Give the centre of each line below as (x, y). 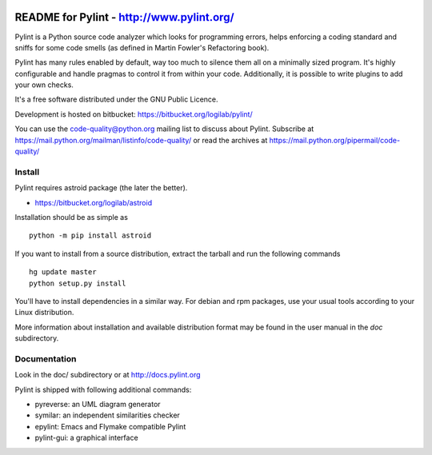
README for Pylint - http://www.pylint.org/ (125, 17)
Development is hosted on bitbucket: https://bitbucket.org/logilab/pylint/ (134, 114)
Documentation (46, 358)
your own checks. (44, 85)
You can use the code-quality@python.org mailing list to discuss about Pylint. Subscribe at (164, 129)
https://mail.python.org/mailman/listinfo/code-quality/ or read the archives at (141, 140)
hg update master (63, 272)
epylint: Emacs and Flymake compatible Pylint (110, 426)
